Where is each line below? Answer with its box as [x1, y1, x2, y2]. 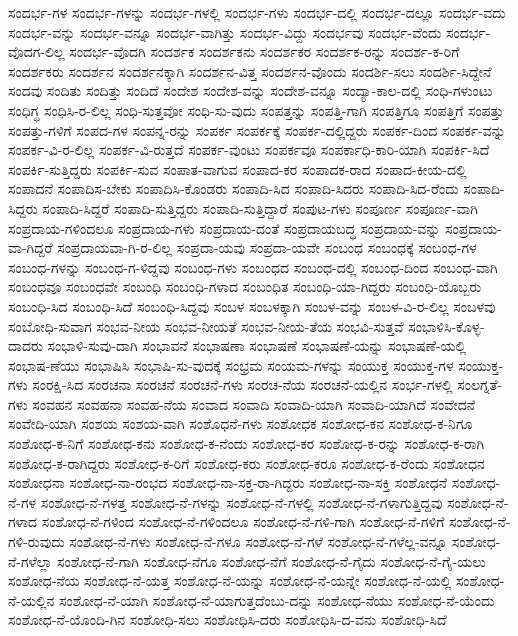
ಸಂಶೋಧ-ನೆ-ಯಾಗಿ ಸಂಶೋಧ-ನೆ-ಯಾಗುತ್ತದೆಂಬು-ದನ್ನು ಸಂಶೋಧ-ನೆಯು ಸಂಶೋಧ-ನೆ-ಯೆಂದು [59, 589, 495, 610]
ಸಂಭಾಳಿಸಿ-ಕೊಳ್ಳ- [408, 315, 486, 336]
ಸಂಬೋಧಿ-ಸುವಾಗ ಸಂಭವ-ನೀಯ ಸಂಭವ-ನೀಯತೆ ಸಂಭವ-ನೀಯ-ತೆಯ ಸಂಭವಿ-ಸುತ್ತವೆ [8, 315, 404, 336]
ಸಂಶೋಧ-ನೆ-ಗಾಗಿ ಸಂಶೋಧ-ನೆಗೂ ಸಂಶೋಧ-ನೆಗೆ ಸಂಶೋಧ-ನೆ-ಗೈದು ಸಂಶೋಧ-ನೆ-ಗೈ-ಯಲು [57, 550, 486, 571]
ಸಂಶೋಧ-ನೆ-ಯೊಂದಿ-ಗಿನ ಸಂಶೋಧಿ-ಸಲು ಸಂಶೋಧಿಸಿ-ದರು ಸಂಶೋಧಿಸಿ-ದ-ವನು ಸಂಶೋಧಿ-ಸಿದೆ [8, 609, 447, 630]
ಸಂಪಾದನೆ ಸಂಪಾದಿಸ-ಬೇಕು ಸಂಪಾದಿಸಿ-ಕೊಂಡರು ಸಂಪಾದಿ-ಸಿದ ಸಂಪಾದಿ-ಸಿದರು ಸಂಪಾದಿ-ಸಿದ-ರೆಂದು [8, 178, 459, 199]
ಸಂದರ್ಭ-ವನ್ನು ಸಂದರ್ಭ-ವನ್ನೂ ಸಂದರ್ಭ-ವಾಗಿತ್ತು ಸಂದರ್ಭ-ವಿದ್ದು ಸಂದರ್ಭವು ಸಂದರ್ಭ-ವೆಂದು [8, 21, 442, 42]
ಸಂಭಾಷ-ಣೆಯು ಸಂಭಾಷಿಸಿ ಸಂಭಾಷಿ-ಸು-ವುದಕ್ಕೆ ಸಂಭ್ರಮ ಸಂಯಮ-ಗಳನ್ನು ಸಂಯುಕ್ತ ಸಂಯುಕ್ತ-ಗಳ [8, 354, 454, 375]
